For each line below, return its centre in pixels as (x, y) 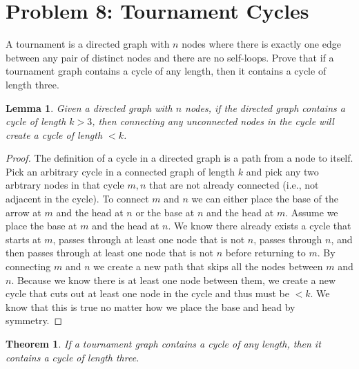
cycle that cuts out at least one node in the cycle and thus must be (147, 293)
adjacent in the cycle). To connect (77, 199)
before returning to (265, 253)
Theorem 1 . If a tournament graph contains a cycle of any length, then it (163, 343)
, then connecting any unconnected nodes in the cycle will (213, 121)
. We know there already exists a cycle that (260, 226)
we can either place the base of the (265, 199)
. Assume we (312, 212)
